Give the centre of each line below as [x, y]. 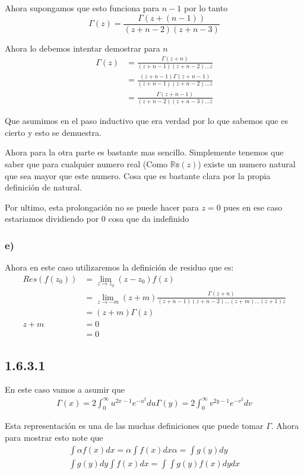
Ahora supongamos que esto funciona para [82, 8]
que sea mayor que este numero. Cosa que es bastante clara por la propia [138, 175]
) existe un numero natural [247, 164]
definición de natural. [43, 187]
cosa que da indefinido [149, 219]
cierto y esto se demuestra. [53, 132]
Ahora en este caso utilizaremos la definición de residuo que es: [119, 267]
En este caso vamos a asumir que [65, 389]
